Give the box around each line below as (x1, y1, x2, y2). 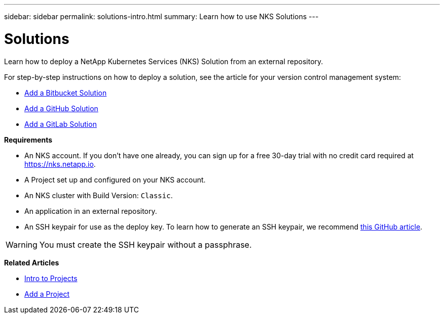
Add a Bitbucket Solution (24, 88, 107, 97)
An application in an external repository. (24, 206, 157, 215)
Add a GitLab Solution (24, 119, 97, 128)
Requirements (4, 135, 53, 144)
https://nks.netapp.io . (24, 159, 96, 168)
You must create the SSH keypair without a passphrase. (39, 239, 252, 250)
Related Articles (4, 258, 59, 267)
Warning (6, 239, 38, 250)
